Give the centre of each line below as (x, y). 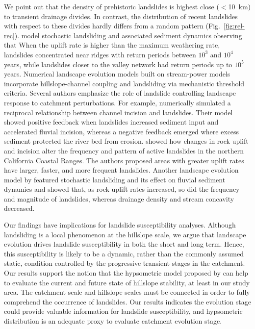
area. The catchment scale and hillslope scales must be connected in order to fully (127, 292)
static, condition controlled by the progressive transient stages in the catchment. (125, 263)
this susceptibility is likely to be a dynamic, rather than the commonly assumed (124, 253)
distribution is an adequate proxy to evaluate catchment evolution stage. (113, 321)
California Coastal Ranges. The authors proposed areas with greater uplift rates (124, 160)
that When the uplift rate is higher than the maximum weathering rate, (112, 45)
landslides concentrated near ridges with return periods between (100, 54)
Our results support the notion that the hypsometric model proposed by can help (126, 273)
